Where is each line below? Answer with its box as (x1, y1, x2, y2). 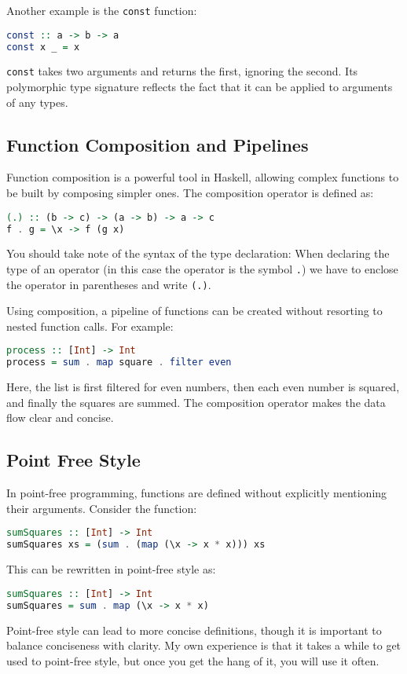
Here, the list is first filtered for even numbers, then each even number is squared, (6, 379, 400, 395)
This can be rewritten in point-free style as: (6, 561, 216, 577)
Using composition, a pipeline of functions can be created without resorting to (6, 302, 383, 319)
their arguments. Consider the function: (6, 500, 197, 516)
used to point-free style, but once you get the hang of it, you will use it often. (6, 652, 379, 669)
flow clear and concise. (6, 409, 114, 426)
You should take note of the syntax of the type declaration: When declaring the (6, 245, 390, 262)
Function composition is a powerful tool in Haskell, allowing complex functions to (6, 169, 399, 185)
